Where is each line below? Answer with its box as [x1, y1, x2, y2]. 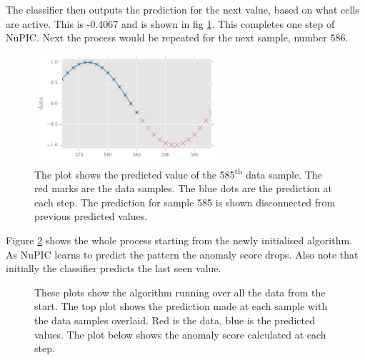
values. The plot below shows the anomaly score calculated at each [34, 326, 326, 341]
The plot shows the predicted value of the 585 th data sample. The [34, 164, 322, 181]
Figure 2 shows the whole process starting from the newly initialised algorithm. [6, 233, 353, 247]
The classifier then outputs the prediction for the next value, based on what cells [6, 2, 359, 16]
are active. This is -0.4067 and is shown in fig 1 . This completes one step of [6, 16, 335, 31]
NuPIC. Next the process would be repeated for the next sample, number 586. [6, 30, 349, 45]
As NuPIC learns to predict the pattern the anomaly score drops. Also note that [6, 246, 359, 261]
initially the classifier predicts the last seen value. [6, 261, 221, 276]
